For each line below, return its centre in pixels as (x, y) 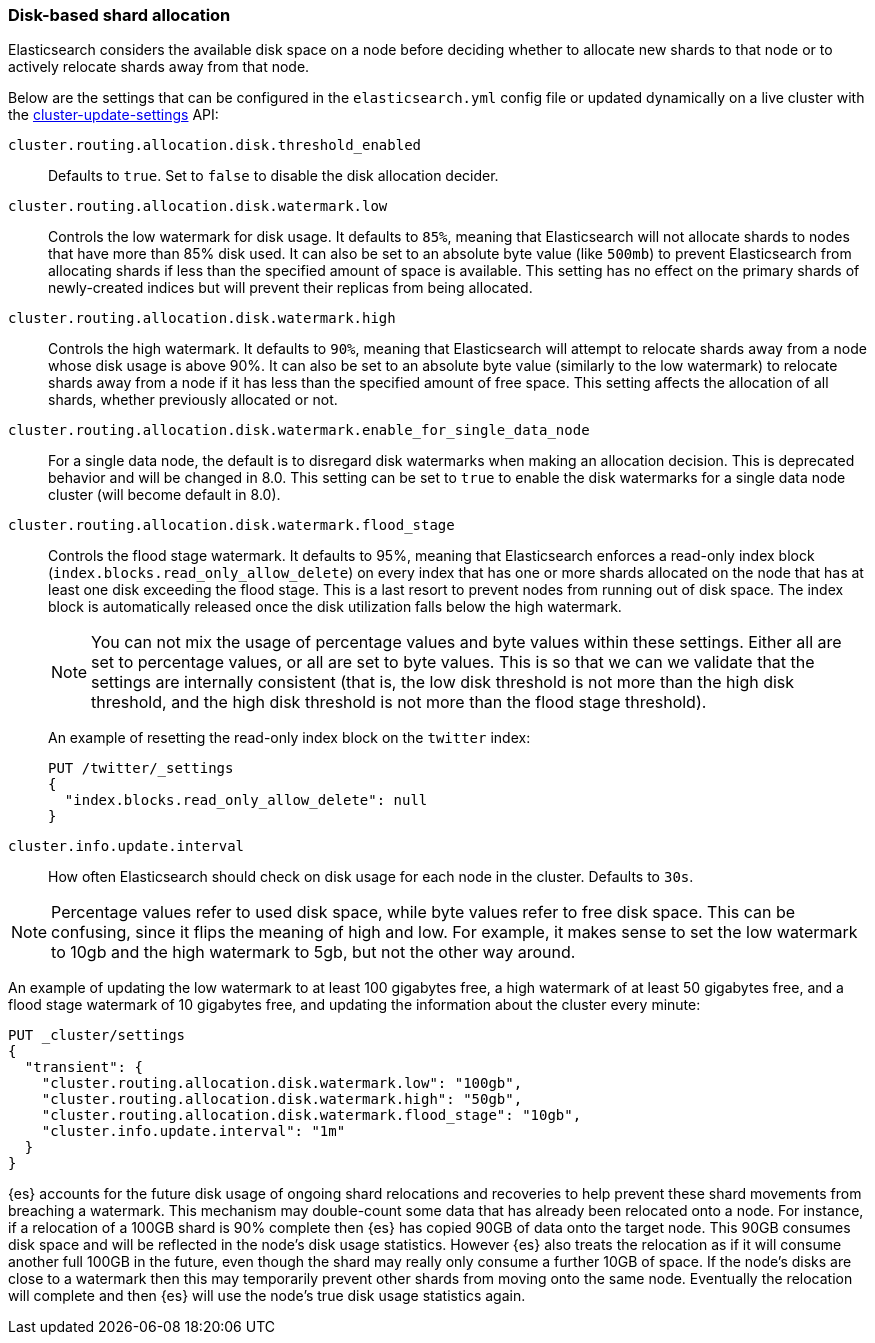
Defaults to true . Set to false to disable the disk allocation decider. (273, 176)
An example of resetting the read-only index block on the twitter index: (289, 738)
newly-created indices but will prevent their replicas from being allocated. (290, 288)
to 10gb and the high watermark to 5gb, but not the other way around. (313, 952)
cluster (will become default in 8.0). (164, 495)
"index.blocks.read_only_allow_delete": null (246, 800)
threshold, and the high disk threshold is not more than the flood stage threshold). (399, 702)
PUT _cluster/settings (97, 1035)
